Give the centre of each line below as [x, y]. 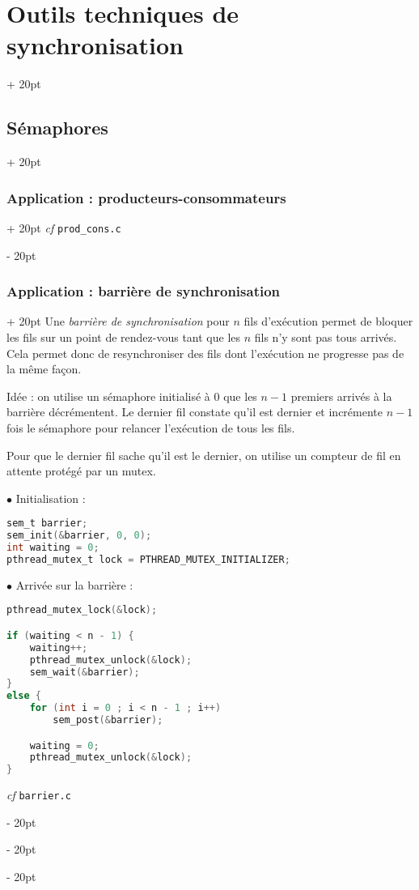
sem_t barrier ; [47, 524]
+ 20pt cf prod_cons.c [64, 227]
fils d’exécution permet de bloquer [328, 321]
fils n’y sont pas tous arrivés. [326, 336]
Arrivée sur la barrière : [74, 584]
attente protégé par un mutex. [81, 471]
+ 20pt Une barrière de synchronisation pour [118, 321]
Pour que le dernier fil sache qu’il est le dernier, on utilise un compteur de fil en [204, 455]
